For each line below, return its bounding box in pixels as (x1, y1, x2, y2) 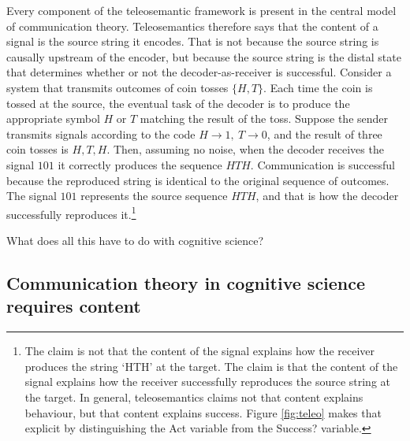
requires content (6, 294, 141, 318)
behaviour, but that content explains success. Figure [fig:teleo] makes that (24, 404, 382, 421)
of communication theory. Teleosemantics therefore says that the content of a (6, 17, 378, 34)
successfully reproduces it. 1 (6, 203, 136, 222)
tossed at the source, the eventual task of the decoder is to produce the (6, 94, 350, 111)
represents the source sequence (80, 187, 228, 204)
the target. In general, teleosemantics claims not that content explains (24, 388, 363, 405)
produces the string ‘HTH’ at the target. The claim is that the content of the (24, 358, 398, 374)
